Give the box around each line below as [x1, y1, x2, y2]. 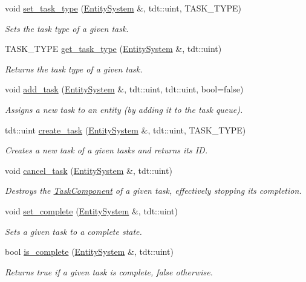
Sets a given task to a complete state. [5, 225, 142, 237]
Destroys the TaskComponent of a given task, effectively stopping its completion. [5, 184, 302, 197]
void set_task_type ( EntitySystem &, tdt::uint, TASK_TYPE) [5, 2, 241, 14]
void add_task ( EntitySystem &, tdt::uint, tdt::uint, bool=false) [5, 83, 244, 95]
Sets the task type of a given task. [5, 22, 129, 34]
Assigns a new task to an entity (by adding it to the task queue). [5, 103, 243, 115]
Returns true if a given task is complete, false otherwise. [5, 265, 213, 278]
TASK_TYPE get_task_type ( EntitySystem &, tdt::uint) [5, 42, 222, 55]
